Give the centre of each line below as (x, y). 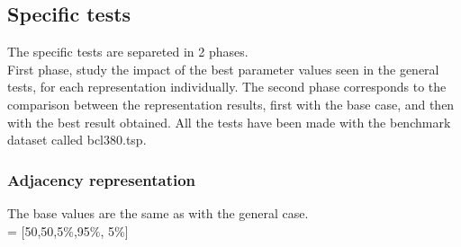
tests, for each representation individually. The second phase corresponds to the (227, 87)
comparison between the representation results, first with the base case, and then (231, 104)
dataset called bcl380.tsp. (77, 140)
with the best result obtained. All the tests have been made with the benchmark (229, 122)
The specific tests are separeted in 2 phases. (128, 52)
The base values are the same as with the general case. (158, 212)
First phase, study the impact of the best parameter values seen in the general (223, 69)
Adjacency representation (102, 179)
